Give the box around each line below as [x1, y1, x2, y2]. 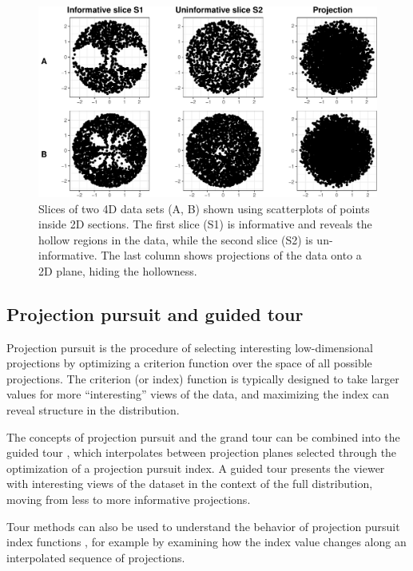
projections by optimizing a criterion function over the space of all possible [6, 355, 372, 371]
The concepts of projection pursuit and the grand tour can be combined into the [6, 428, 400, 445]
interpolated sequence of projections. [6, 549, 185, 565]
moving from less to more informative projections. [6, 491, 251, 508]
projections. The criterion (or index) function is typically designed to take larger [6, 370, 399, 387]
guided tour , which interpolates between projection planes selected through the [6, 444, 397, 461]
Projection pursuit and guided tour [6, 301, 304, 326]
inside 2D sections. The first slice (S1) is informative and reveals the [38, 216, 372, 232]
